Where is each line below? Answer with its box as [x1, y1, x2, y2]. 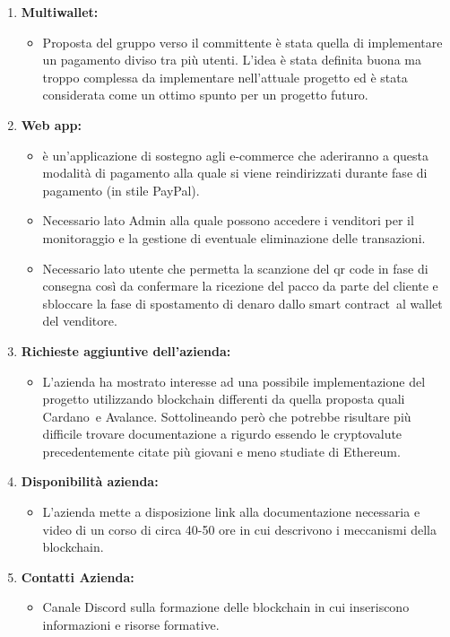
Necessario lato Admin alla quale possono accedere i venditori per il [42, 211, 414, 230]
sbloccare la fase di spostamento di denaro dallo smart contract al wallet [42, 293, 443, 312]
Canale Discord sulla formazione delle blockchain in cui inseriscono [42, 598, 410, 616]
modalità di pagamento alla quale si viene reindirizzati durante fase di [42, 163, 428, 182]
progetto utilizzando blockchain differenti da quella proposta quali [42, 389, 405, 408]
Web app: [21, 115, 82, 134]
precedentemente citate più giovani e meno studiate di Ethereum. [42, 441, 401, 460]
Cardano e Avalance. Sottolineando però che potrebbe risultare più [42, 406, 411, 425]
